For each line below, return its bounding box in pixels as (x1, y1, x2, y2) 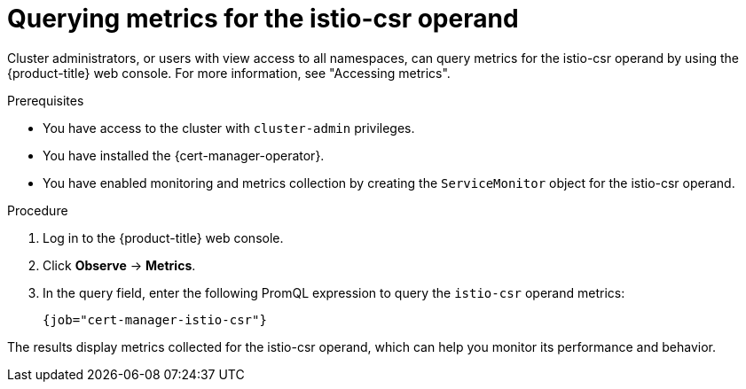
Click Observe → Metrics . (43, 257, 196, 273)
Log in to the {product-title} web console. (43, 230, 284, 245)
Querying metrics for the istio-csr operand (7, 4, 519, 34)
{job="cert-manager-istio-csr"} (43, 312, 267, 327)
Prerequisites (7, 92, 84, 108)
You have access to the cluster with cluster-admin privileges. (43, 120, 415, 136)
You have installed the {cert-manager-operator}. (43, 147, 325, 163)
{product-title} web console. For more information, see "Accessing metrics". (7, 65, 451, 81)
